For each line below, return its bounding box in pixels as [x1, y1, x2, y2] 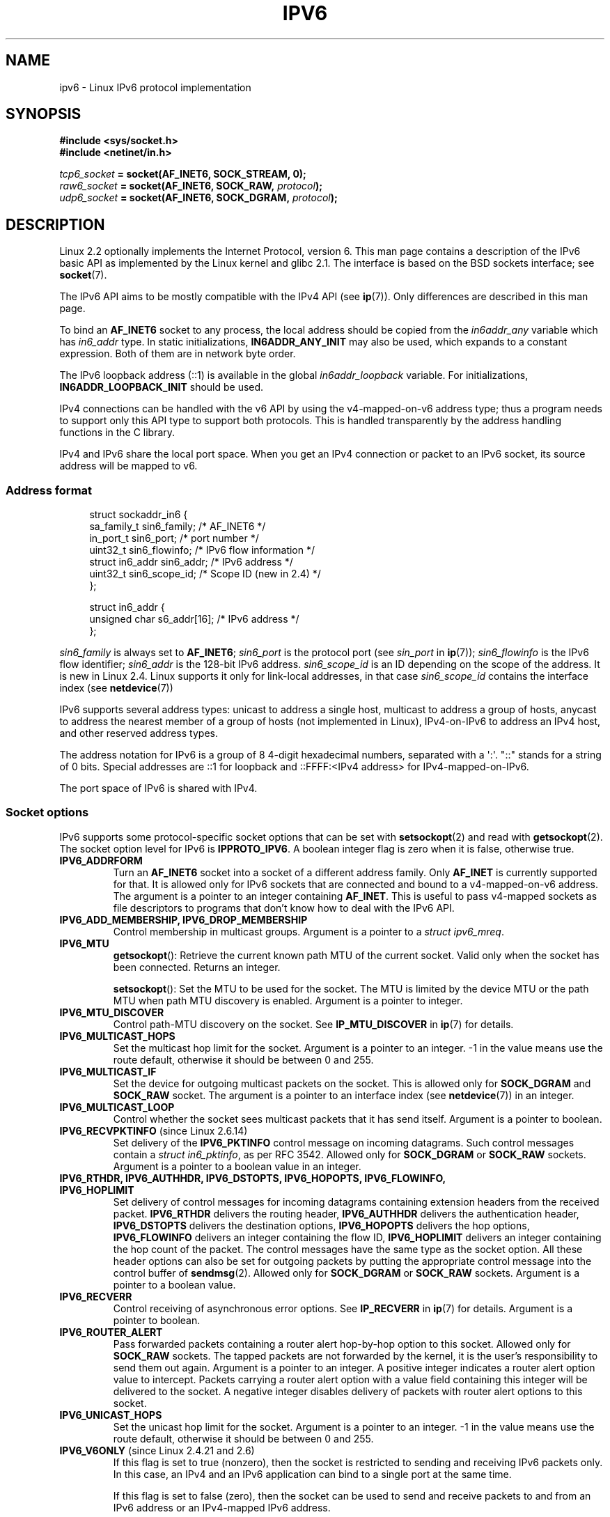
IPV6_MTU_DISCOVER [59, 1006, 164, 1018]
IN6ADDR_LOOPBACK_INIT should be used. [59, 381, 264, 394]
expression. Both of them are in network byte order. [59, 348, 296, 360]
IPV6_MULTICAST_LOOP [59, 1100, 175, 1113]
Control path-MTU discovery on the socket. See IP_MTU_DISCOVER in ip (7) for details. [113, 1018, 514, 1030]
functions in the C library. [59, 426, 175, 439]
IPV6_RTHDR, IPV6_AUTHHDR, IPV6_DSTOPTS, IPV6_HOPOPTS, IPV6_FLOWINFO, [59, 1172, 446, 1184]
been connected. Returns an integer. [113, 960, 281, 973]
